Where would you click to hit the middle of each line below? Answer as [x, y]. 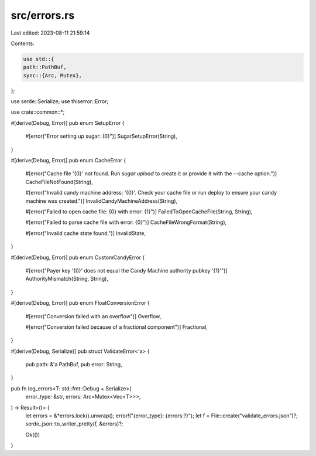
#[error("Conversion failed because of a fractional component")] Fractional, [116, 327]
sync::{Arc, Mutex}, [52, 75]
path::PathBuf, [45, 67]
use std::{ [39, 59]
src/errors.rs [43, 15]
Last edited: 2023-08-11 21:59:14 [50, 33]
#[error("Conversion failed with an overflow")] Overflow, [93, 316]
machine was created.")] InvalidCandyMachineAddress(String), [102, 201]
